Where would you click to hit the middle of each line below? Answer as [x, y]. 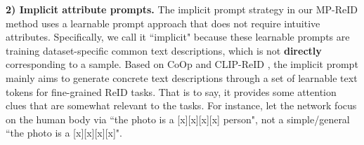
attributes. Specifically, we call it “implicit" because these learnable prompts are [178, 37]
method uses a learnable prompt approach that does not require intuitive [163, 23]
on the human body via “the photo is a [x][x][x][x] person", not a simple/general [178, 119]
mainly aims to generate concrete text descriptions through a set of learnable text [182, 77]
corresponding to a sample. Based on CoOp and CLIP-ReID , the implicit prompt [182, 64]
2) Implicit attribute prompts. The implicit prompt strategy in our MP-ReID [182, 9]
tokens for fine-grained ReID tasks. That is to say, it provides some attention [171, 91]
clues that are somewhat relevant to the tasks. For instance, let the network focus [181, 105]
